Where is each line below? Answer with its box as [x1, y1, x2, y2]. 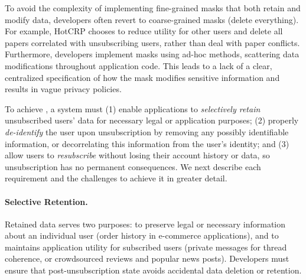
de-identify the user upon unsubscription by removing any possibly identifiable [5, 125, 289, 138]
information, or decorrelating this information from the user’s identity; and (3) [5, 137, 289, 149]
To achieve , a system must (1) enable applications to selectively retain [5, 102, 261, 115]
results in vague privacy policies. [5, 83, 122, 95]
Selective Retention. [5, 195, 88, 207]
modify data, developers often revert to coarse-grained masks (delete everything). [5, 13, 299, 25]
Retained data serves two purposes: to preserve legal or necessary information [5, 217, 286, 230]
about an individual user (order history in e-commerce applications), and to [5, 229, 279, 242]
